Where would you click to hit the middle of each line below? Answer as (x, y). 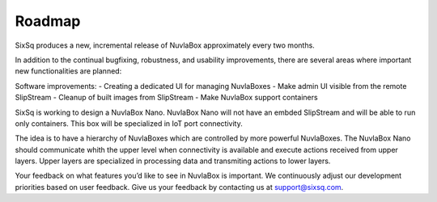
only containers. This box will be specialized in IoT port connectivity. (129, 123)
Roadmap (48, 21)
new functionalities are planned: (68, 71)
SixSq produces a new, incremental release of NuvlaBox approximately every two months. (165, 45)
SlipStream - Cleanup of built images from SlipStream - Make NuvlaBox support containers (167, 98)
